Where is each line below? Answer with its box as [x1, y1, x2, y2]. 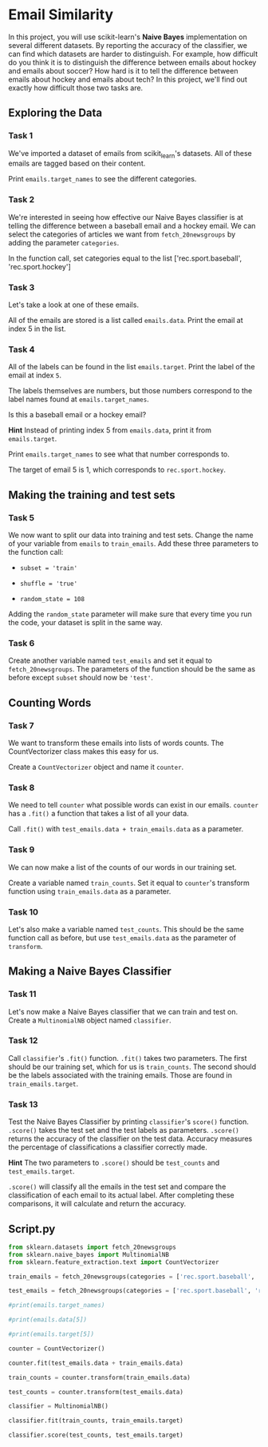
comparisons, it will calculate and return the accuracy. [8, 1199, 187, 1209]
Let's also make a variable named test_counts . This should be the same [8, 924, 245, 934]
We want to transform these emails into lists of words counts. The [8, 738, 224, 747]
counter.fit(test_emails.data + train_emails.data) [8, 1359, 183, 1367]
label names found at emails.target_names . [8, 394, 149, 405]
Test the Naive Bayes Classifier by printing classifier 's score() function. [8, 1117, 250, 1126]
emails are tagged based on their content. [8, 158, 146, 169]
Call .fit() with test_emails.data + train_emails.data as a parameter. [8, 824, 244, 834]
